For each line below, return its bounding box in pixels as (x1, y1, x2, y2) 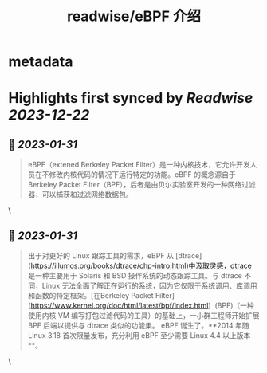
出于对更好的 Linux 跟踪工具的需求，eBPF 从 (27, 251, 174, 260)
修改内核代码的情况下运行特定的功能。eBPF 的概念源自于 (49, 170, 237, 179)
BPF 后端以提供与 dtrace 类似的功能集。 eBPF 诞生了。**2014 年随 (27, 320, 249, 330)
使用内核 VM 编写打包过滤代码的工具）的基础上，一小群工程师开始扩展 (27, 311, 260, 320)
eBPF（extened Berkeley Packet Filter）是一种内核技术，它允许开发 (27, 160, 251, 170)
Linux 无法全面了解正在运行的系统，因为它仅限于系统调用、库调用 (41, 281, 257, 290)
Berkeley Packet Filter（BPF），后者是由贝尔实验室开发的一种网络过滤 (27, 180, 257, 190)
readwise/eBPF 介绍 (66, 7, 202, 26)
